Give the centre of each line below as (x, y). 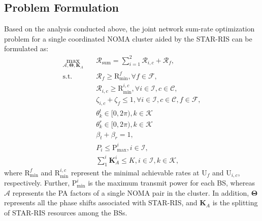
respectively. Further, (37, 183)
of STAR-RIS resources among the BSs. (66, 212)
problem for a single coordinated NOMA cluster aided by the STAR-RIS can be (128, 38)
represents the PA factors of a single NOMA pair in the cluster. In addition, (131, 192)
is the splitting (235, 202)
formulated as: (26, 48)
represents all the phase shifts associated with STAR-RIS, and (101, 202)
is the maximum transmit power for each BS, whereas (171, 183)
